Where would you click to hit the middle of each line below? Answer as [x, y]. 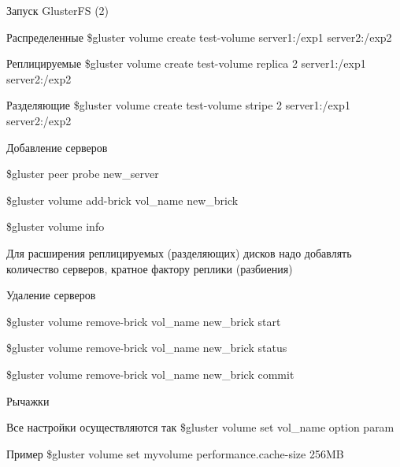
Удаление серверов [51, 295]
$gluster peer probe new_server [83, 174]
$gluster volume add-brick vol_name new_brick [122, 200]
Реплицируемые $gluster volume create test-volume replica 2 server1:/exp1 [186, 63]
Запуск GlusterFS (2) [58, 10]
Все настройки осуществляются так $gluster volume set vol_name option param [200, 427]
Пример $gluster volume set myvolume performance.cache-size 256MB [175, 453]
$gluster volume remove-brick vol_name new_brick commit [150, 374]
